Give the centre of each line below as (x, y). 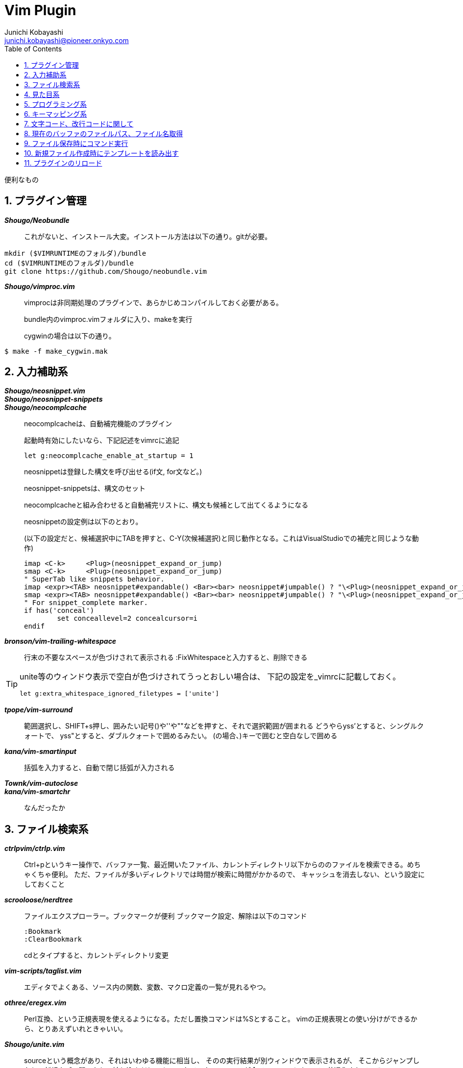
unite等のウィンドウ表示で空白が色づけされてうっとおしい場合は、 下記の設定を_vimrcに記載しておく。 (210, 677)
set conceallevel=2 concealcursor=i (127, 619)
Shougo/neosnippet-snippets (54, 399)
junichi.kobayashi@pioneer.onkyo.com (67, 40)
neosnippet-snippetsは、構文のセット (85, 488)
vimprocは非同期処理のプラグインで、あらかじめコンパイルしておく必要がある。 (154, 302)
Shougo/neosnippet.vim (45, 391)
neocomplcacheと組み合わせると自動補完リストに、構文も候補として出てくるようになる (166, 505)
